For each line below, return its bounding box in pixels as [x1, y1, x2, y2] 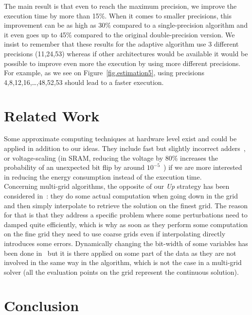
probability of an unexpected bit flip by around [4, 162, 145, 172]
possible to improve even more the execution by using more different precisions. [4, 58, 241, 68]
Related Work [4, 105, 100, 125]
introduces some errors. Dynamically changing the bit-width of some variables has [4, 238, 248, 248]
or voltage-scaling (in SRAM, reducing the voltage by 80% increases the [4, 152, 218, 163]
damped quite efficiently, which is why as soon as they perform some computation [4, 219, 248, 229]
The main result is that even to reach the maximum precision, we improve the [4, 1, 237, 11]
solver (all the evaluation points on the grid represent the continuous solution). [4, 266, 239, 277]
